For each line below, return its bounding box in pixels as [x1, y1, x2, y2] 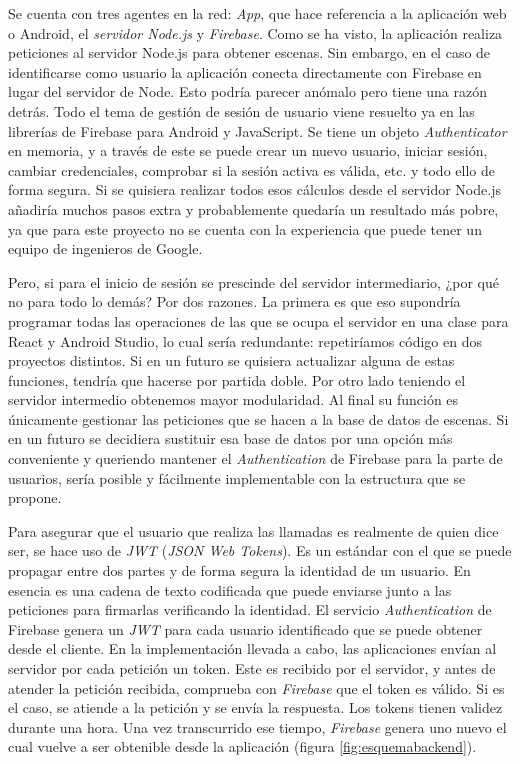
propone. [8, 487, 62, 508]
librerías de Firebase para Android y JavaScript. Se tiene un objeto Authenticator [8, 120, 507, 141]
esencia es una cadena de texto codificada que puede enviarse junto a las [8, 579, 452, 600]
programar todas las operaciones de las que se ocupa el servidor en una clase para [8, 310, 509, 331]
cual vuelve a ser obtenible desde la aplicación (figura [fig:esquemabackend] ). [8, 736, 477, 757]
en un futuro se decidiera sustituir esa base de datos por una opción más [8, 428, 453, 449]
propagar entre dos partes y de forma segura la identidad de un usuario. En [8, 560, 471, 581]
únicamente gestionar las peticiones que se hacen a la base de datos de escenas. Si [8, 408, 509, 429]
